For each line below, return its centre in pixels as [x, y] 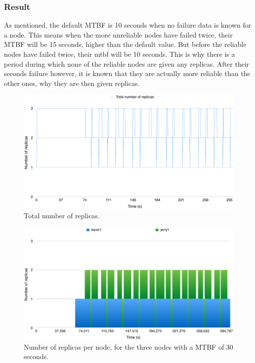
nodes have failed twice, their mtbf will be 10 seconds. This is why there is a [120, 54]
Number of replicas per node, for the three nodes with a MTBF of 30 [128, 346]
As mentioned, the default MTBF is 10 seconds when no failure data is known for [128, 25]
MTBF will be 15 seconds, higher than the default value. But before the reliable [125, 44]
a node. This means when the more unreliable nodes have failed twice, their [118, 34]
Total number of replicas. [62, 216]
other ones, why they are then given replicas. [72, 83]
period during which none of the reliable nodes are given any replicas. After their [127, 63]
